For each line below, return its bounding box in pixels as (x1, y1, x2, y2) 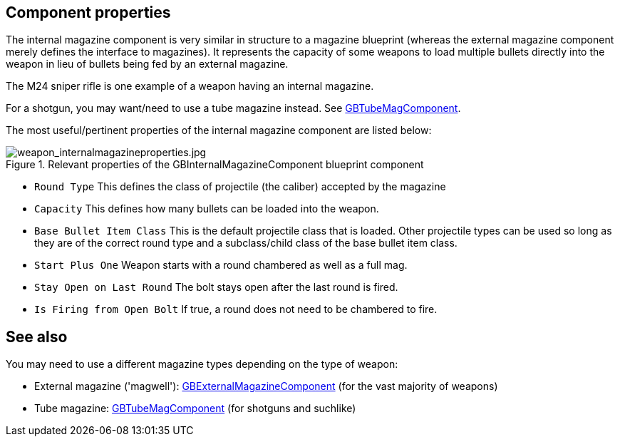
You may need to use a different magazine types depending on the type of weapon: (6, 358, 398, 371)
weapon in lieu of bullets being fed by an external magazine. (6, 58, 289, 71)
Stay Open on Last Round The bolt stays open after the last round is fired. (34, 281, 398, 294)
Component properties (6, 4, 171, 21)
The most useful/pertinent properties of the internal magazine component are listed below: (6, 124, 432, 137)
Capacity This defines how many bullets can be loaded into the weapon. (34, 202, 379, 215)
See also (6, 327, 68, 346)
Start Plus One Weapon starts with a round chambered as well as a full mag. (34, 259, 408, 272)
